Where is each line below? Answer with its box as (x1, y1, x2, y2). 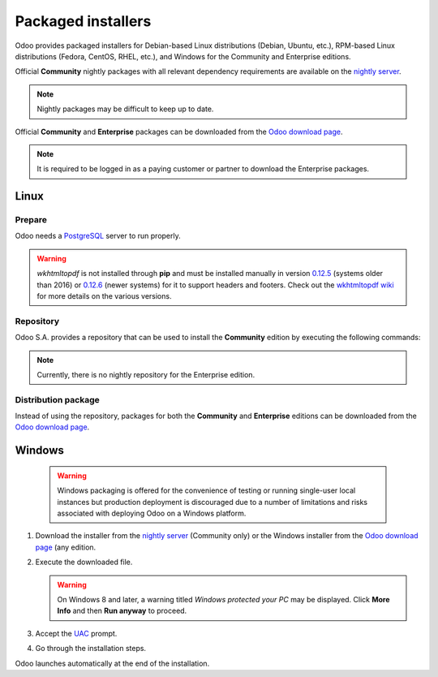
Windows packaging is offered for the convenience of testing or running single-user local (57, 485, 356, 495)
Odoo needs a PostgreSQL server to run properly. (15, 231, 182, 241)
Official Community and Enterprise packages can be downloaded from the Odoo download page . (15, 127, 343, 136)
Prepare (15, 214, 48, 226)
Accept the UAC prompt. (35, 628, 118, 638)
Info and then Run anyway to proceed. (57, 606, 187, 616)
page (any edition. (35, 542, 97, 552)
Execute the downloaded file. (35, 557, 133, 567)
